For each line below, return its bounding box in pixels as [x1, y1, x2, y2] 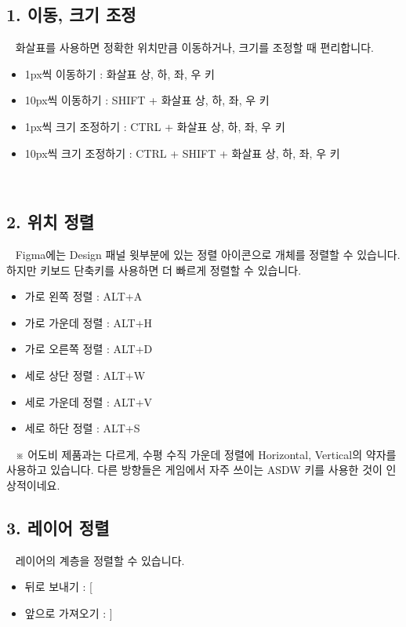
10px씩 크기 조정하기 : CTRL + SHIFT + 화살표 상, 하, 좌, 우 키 [24, 144, 340, 161]
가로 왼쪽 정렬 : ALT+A [24, 288, 143, 304]
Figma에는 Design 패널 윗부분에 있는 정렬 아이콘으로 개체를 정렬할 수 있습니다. [15, 246, 401, 262]
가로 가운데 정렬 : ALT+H [24, 314, 153, 330]
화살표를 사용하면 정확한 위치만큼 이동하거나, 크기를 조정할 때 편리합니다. [15, 39, 374, 56]
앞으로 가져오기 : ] [24, 604, 113, 621]
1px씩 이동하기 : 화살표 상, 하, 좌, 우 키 [24, 65, 215, 82]
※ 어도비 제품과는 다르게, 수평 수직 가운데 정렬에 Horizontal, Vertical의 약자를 [15, 446, 397, 462]
